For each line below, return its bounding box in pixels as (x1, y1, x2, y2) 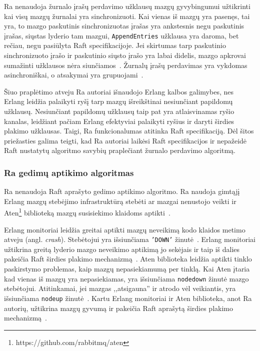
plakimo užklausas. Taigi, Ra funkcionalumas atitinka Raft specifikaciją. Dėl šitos (4, 125, 254, 136)
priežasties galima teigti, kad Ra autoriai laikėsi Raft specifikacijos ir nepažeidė (4, 135, 247, 145)
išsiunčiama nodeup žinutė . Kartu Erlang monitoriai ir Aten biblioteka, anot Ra (4, 292, 252, 303)
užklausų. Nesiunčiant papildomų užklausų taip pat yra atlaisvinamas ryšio (4, 106, 234, 116)
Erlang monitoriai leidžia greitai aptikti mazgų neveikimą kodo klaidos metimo (4, 224, 245, 234)
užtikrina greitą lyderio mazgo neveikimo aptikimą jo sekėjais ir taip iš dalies (4, 243, 240, 254)
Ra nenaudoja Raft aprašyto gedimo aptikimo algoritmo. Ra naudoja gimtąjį (4, 186, 240, 196)
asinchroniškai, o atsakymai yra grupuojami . (4, 69, 143, 80)
